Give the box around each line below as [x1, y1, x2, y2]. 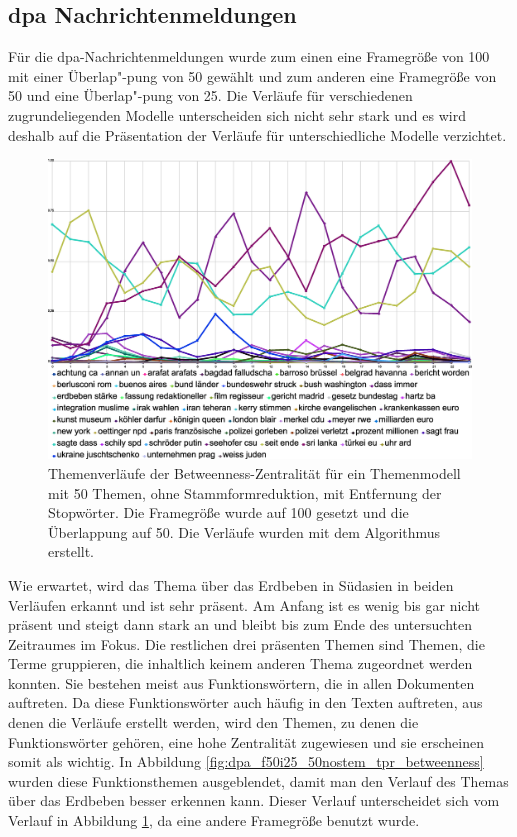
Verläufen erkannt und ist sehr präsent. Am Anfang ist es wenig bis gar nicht [8, 594, 480, 615]
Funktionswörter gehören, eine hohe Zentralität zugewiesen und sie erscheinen [8, 731, 484, 752]
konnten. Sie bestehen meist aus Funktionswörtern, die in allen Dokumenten [8, 672, 475, 693]
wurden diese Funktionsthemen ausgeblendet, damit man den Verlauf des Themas [8, 770, 509, 791]
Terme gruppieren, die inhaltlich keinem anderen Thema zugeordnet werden [8, 653, 473, 674]
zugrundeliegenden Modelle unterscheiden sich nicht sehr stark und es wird [8, 104, 466, 125]
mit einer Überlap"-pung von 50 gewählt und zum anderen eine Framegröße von [8, 65, 497, 86]
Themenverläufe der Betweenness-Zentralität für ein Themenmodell [48, 462, 461, 483]
